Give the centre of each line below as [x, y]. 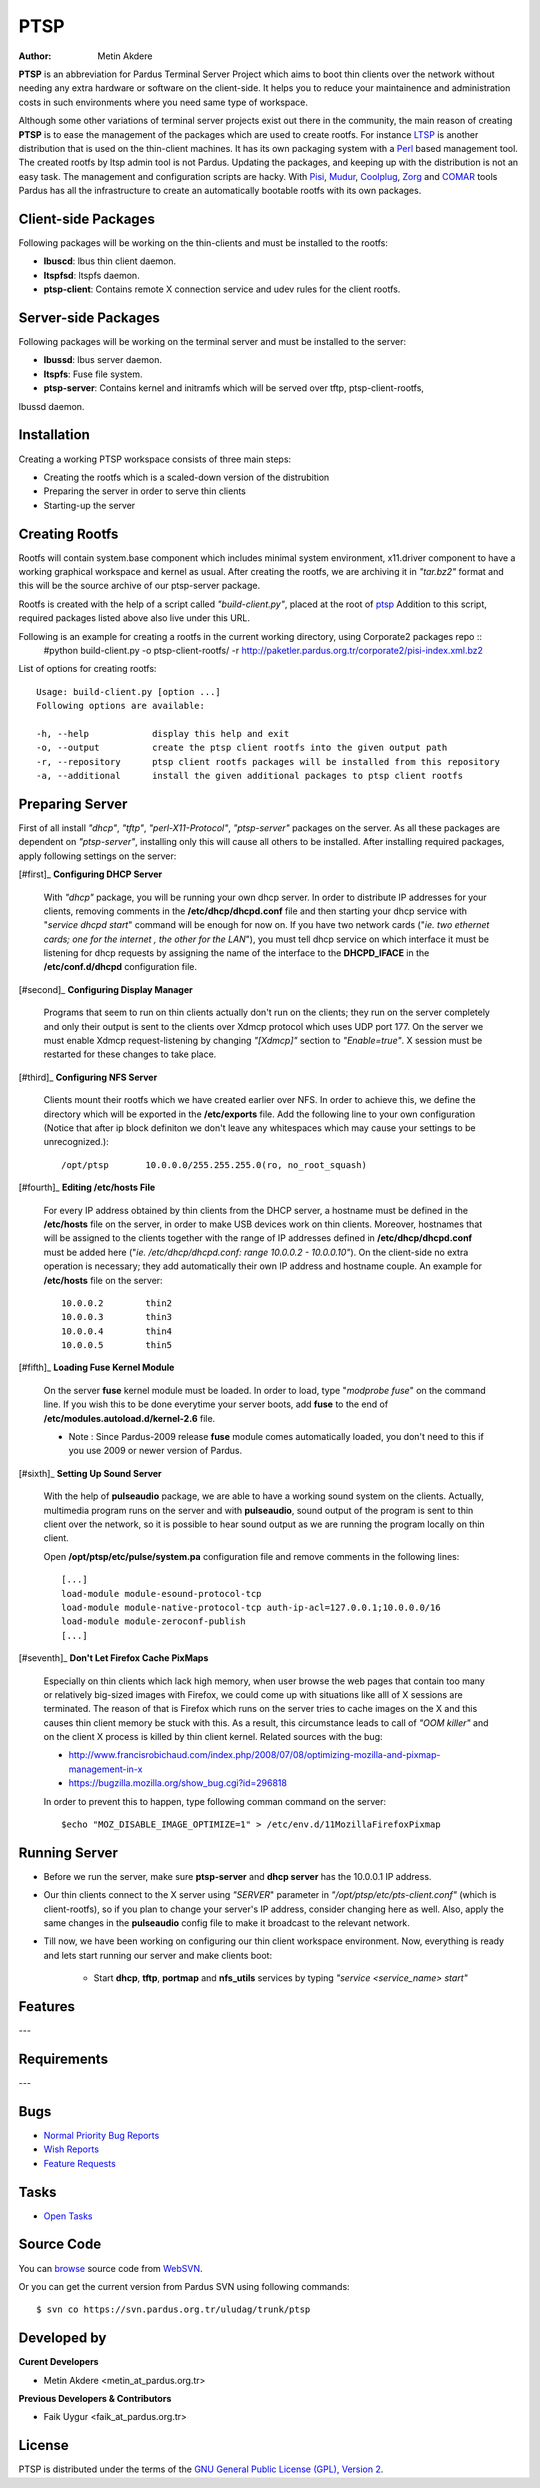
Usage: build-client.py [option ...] [129, 691]
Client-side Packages [86, 218]
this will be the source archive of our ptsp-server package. [139, 586]
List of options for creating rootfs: [87, 669]
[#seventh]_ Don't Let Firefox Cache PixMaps [113, 1658]
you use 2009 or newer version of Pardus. [155, 1451]
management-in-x [105, 1769]
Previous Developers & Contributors [95, 2399]
